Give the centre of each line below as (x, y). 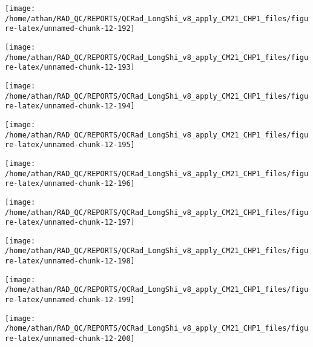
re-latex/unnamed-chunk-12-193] (70, 68)
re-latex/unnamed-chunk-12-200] (70, 339)
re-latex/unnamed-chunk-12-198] (70, 261)
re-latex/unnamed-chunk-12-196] (70, 184)
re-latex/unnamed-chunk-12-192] (70, 29)
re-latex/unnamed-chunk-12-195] (70, 145)
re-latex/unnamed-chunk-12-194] (70, 106)
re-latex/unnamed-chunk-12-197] (70, 223)
